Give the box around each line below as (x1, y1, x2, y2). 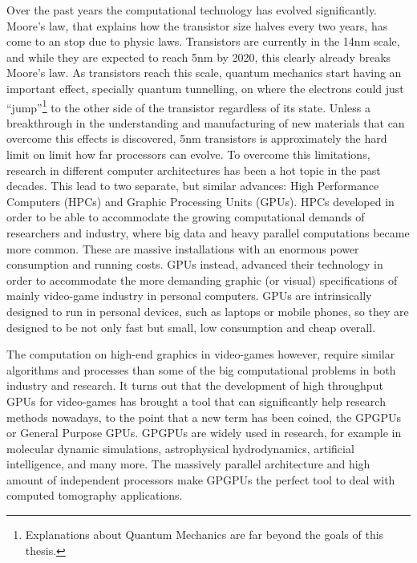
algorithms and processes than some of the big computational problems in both (6, 361, 396, 378)
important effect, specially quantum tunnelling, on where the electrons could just (6, 79, 404, 96)
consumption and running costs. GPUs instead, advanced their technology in (6, 256, 383, 273)
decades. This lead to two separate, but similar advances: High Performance (6, 177, 379, 194)
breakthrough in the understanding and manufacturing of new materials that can (6, 114, 405, 131)
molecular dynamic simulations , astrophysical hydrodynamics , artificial (6, 439, 354, 456)
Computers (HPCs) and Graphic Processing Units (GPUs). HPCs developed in (6, 192, 395, 209)
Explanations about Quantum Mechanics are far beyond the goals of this (25, 526, 384, 543)
